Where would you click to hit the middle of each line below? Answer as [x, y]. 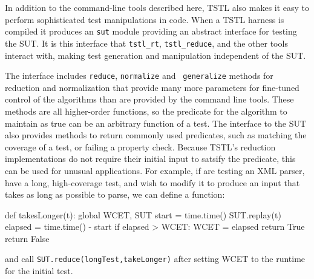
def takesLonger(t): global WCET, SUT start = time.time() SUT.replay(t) [143, 214]
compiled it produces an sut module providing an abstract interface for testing [151, 31]
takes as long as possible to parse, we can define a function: [115, 194]
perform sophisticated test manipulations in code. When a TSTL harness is [145, 19]
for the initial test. [39, 271]
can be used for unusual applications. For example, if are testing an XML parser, [155, 170]
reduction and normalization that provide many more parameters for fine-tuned [152, 87]
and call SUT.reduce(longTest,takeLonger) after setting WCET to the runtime [155, 259]
